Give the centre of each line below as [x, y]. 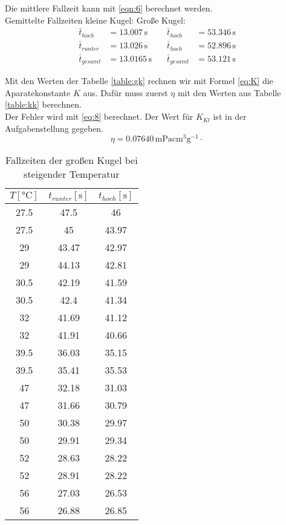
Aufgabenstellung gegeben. [54, 128]
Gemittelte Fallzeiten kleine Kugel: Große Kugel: [95, 20]
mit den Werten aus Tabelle [229, 92]
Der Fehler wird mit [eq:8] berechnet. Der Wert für [99, 116]
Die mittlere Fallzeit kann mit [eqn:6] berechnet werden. [109, 8]
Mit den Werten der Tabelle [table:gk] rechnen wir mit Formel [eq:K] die [139, 81]
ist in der [230, 116]
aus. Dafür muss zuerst [125, 92]
